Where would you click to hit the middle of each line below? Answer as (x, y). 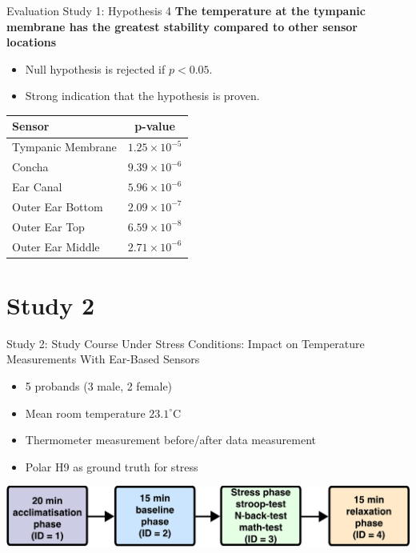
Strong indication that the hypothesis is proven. (142, 96)
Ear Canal (37, 186)
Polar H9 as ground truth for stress (112, 466)
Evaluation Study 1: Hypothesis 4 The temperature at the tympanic (186, 10)
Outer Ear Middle (56, 246)
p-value (155, 126)
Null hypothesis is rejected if (95, 68)
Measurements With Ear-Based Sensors (103, 359)
